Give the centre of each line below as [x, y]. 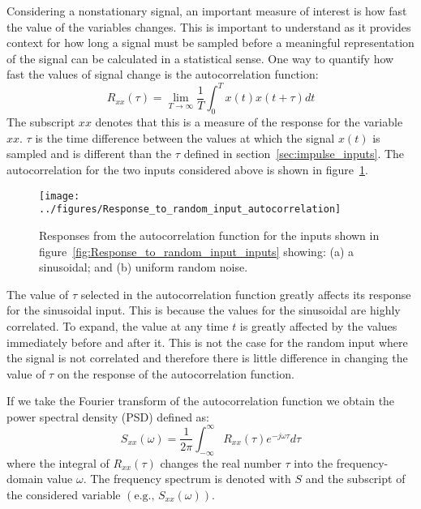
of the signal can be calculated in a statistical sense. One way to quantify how [200, 58]
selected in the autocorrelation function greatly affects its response [246, 294]
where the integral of [58, 462]
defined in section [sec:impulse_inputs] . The [294, 154]
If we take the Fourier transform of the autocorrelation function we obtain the [201, 401]
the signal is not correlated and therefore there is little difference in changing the [207, 358]
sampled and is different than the [89, 154]
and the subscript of [355, 479]
